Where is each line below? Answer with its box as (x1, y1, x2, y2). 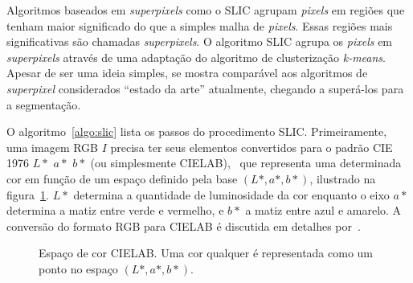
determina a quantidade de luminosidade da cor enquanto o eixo (73, 186, 390, 203)
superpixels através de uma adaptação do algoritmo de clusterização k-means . (6, 48, 386, 65)
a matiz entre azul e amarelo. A (245, 202, 402, 219)
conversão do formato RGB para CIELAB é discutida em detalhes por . (6, 217, 361, 234)
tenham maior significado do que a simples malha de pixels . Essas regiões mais (6, 17, 393, 34)
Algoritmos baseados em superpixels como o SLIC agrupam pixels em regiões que (6, 2, 405, 18)
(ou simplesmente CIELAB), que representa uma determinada (90, 154, 402, 171)
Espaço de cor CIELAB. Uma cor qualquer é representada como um (39, 244, 374, 261)
